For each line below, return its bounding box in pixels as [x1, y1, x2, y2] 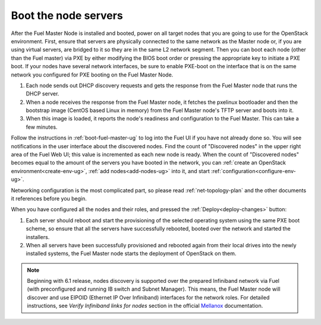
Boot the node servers [11, 9, 123, 22]
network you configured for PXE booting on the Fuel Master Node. [11, 71, 174, 78]
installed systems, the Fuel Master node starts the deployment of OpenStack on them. [26, 250, 237, 257]
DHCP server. [26, 90, 59, 97]
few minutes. [26, 123, 58, 130]
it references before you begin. [11, 195, 87, 202]
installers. [26, 233, 50, 240]
